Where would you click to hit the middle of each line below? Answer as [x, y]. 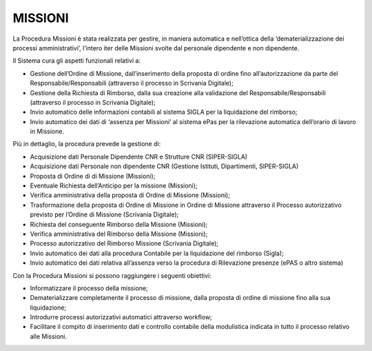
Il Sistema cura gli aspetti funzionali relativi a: [77, 61]
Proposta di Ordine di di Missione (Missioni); [93, 176]
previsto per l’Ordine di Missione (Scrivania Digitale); [104, 214]
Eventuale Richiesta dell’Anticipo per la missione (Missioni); [114, 185]
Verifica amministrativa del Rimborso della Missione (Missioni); [119, 234]
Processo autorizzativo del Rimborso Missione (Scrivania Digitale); [124, 243]
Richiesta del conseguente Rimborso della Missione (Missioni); [119, 224]
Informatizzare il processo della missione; [89, 288]
